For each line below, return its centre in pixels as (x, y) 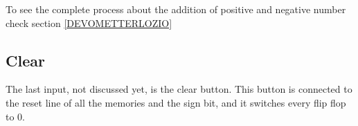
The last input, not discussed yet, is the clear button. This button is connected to (179, 89)
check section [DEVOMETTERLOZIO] (89, 22)
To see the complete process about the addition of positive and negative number (176, 9)
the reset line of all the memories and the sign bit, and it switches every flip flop (176, 102)
